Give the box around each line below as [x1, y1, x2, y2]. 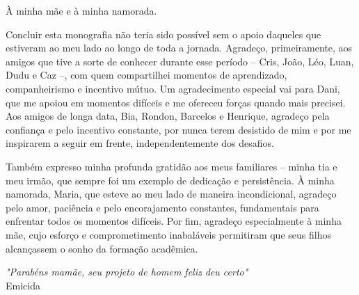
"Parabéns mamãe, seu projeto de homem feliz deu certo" [6, 264, 248, 279]
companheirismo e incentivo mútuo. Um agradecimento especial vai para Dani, [6, 81, 340, 95]
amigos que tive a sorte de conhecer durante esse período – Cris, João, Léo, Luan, [6, 54, 354, 68]
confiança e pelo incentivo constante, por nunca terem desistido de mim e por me [6, 122, 351, 136]
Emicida [6, 278, 40, 292]
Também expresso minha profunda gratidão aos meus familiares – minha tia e [6, 159, 337, 173]
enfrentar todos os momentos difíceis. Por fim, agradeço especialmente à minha [6, 214, 342, 228]
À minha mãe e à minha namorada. [6, 3, 157, 17]
